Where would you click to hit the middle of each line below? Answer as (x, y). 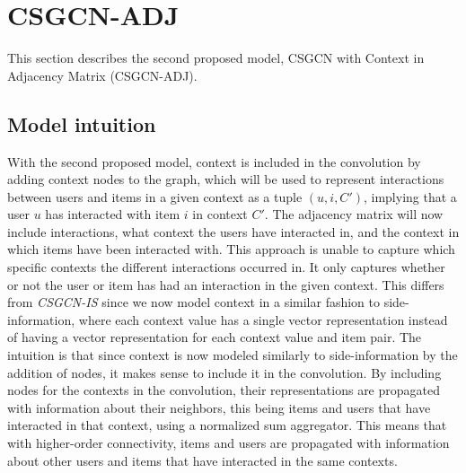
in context (220, 214)
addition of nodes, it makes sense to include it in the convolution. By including (224, 372)
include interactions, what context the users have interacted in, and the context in (233, 231)
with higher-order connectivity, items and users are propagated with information (229, 443)
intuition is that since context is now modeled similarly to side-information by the (233, 355)
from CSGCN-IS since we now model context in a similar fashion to (194, 302)
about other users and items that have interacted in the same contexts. (202, 460)
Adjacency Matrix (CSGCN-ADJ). (102, 75)
